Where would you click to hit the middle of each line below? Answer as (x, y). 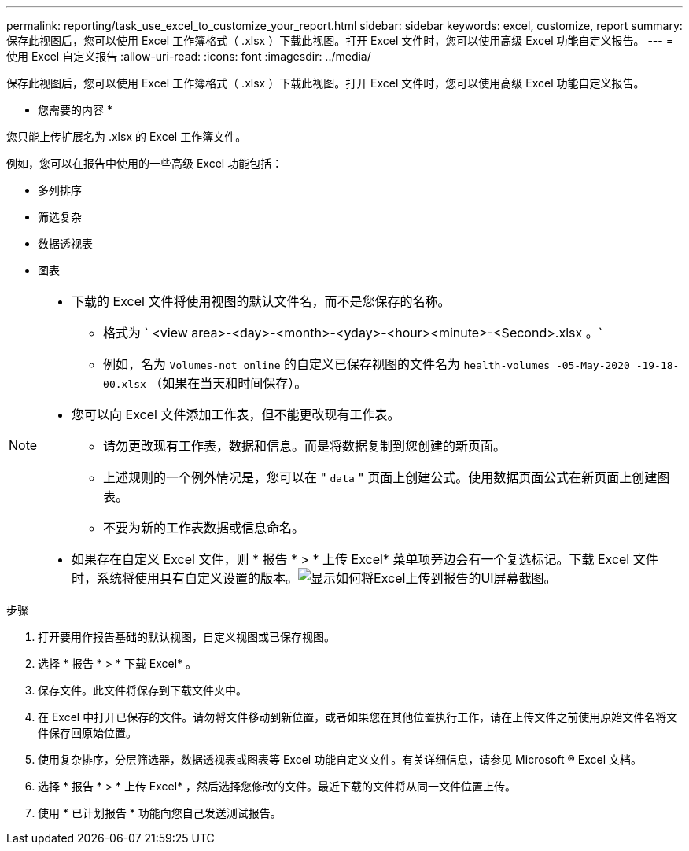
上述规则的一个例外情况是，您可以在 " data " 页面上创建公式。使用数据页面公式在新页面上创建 (380, 477)
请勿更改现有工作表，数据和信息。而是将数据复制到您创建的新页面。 (305, 446)
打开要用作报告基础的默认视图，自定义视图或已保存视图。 (186, 637)
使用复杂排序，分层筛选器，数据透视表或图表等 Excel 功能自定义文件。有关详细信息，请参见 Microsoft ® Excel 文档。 (340, 759)
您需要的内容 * (75, 110)
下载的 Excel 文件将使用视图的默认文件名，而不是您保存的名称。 (261, 301)
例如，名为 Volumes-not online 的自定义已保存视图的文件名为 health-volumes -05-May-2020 (367, 364)
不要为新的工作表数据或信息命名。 (204, 528)
